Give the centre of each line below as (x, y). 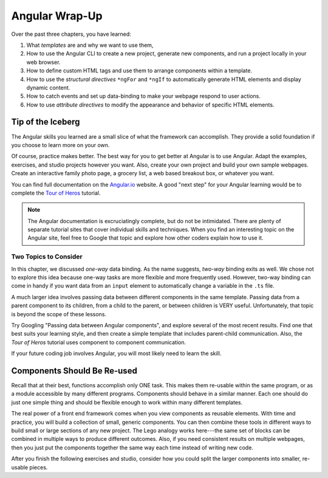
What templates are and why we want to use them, (90, 45)
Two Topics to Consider (47, 257)
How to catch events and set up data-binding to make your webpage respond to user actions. (144, 96)
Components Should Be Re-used (74, 371)
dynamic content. (48, 88)
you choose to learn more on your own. (60, 145)
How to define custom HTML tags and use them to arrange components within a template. (139, 71)
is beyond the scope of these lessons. (59, 314)
